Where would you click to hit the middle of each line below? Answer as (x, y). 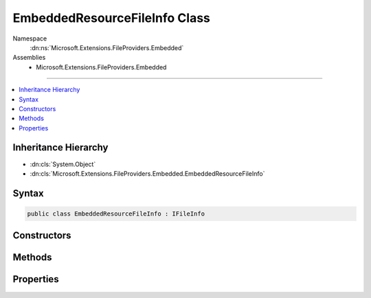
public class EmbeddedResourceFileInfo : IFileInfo (116, 214)
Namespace (30, 38)
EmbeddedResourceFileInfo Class (112, 18)
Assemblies (29, 58)
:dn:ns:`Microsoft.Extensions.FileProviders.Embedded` (107, 47)
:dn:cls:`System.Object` (63, 164)
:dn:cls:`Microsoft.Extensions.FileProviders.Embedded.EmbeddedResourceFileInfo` (147, 173)
